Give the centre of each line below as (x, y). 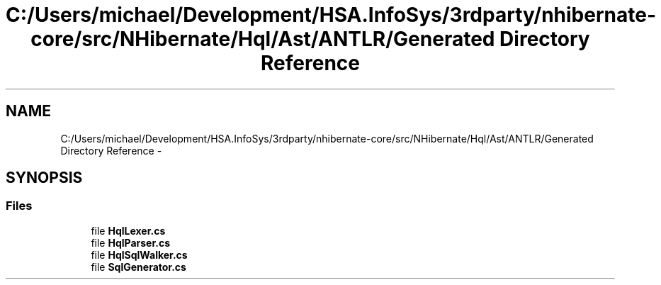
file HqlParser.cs (131, 242)
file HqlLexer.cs (128, 230)
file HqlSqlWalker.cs (139, 255)
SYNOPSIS (44, 178)
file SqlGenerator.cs (139, 267)
